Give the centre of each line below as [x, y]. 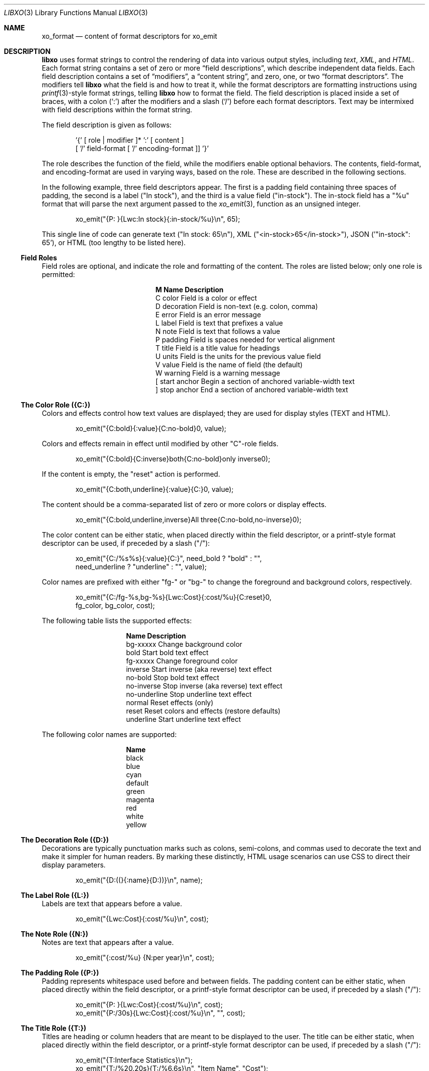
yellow [136, 825]
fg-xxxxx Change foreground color [182, 661]
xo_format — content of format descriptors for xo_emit [130, 36]
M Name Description [190, 290]
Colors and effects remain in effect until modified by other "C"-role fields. [160, 444]
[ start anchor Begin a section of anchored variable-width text [255, 381]
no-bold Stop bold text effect [173, 677]
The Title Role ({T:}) [54, 1028]
